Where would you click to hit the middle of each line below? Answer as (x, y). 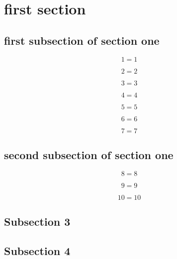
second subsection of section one (89, 154)
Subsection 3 (37, 221)
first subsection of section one (82, 40)
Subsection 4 (37, 250)
